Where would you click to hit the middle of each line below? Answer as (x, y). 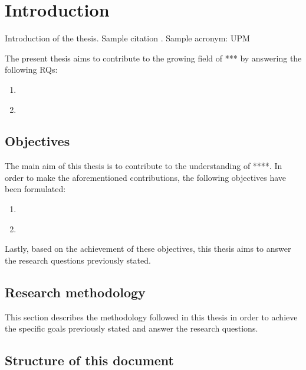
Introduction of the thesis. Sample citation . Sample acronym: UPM (127, 38)
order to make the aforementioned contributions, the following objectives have (146, 177)
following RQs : (31, 69)
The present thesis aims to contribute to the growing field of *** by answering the (153, 58)
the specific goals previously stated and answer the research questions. (131, 328)
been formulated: (35, 189)
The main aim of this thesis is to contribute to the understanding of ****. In (144, 166)
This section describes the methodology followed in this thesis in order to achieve (151, 317)
